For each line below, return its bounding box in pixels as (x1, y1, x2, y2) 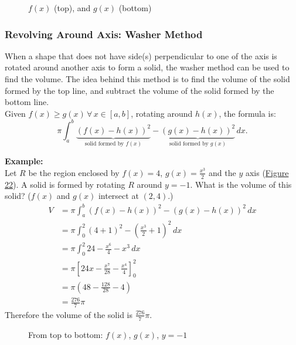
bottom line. (5, 96, 49, 108)
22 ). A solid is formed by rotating (5, 178, 125, 190)
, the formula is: (219, 107, 276, 119)
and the (209, 166, 236, 178)
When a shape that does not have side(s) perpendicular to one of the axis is (5, 49, 277, 62)
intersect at (98, 190, 139, 202)
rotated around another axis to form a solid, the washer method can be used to (5, 61, 290, 73)
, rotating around (131, 107, 193, 119)
